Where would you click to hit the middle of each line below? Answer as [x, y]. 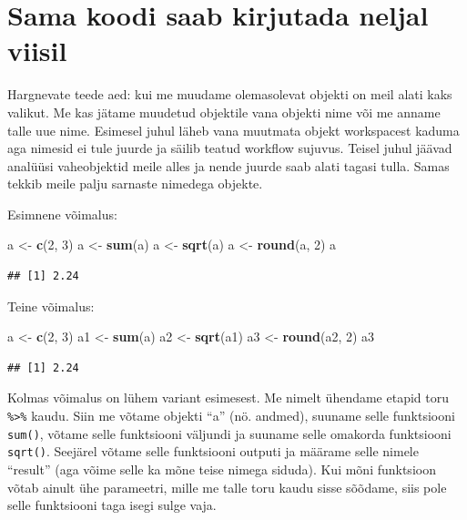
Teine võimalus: [51, 306]
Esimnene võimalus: [62, 214]
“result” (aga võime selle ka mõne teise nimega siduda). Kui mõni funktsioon [222, 469]
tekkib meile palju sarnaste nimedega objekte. [135, 184]
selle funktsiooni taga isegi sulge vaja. [112, 505]
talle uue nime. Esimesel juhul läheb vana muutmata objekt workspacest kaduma [233, 130]
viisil [37, 51]
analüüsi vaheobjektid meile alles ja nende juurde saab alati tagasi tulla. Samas [228, 165]
